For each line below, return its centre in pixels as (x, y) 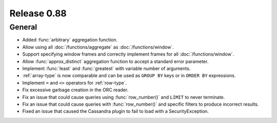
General (23, 27)
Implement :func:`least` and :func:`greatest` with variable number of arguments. (106, 68)
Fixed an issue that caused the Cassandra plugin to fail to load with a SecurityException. (115, 111)
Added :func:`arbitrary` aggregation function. (70, 40)
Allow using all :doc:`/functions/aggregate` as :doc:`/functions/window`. (98, 47)
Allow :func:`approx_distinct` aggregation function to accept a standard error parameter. (115, 61)
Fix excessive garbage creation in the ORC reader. (75, 90)
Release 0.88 (38, 13)
